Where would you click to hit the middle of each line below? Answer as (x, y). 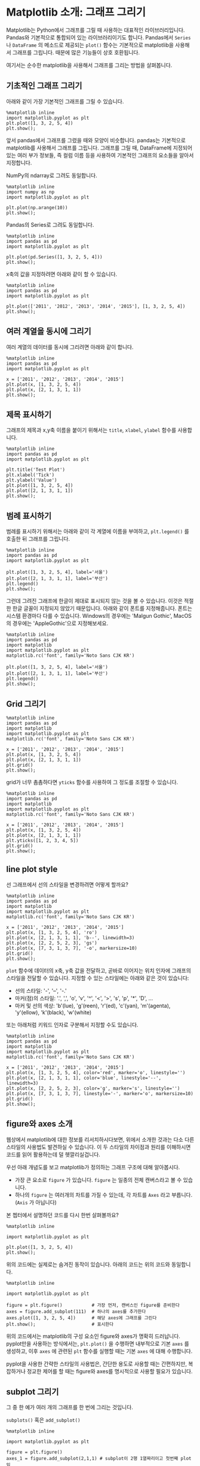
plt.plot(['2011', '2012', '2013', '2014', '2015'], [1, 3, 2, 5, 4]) (96, 306)
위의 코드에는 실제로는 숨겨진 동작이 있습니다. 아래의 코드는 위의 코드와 (88, 1264)
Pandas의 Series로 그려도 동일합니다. (50, 224)
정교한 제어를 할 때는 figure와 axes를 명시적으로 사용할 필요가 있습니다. (110, 1371)
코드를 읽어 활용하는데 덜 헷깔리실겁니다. (53, 1154)
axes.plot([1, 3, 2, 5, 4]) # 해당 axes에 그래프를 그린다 (81, 1318)
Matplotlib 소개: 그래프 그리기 (76, 12)
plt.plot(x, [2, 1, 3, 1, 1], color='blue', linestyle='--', (84, 1078)
